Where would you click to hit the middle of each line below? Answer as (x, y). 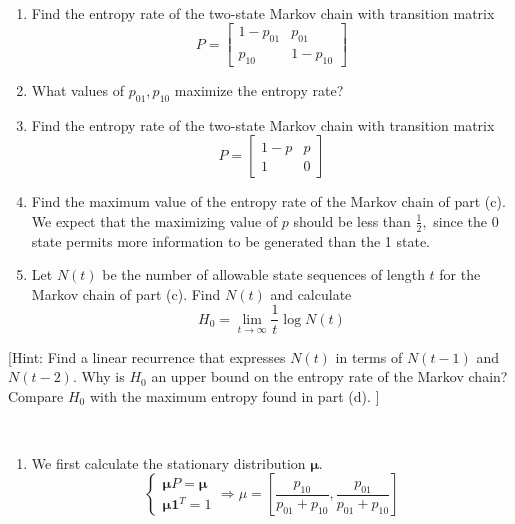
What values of (78, 89)
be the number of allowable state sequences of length (263, 274)
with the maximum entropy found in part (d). (230, 395)
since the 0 (466, 220)
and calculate (311, 293)
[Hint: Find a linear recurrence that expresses (147, 356)
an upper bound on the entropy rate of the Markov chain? (329, 376)
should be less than (352, 220)
